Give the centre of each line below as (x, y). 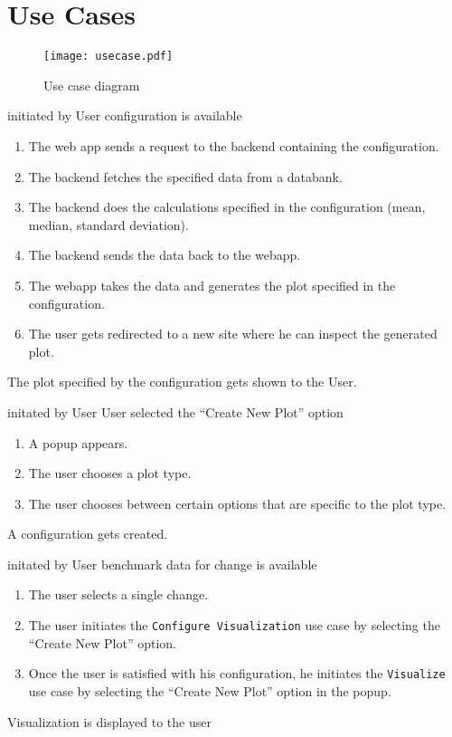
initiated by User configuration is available (125, 115)
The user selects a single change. (118, 594)
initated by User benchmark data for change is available (162, 564)
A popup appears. (78, 442)
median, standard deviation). (108, 224)
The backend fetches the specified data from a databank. (185, 176)
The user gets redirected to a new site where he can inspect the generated (233, 334)
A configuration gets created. (88, 534)
